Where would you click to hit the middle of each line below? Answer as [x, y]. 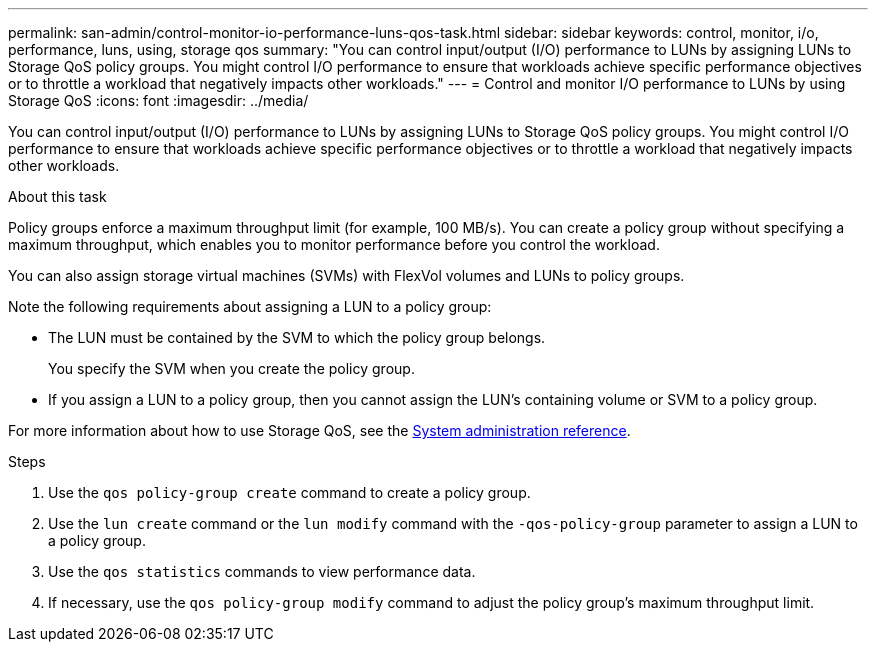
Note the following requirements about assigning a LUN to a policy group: [250, 306]
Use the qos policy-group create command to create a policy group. [289, 492]
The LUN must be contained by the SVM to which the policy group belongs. [297, 337]
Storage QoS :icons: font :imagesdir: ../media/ [158, 100]
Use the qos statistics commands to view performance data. [262, 571]
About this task [57, 196]
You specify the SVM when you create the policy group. [231, 368]
